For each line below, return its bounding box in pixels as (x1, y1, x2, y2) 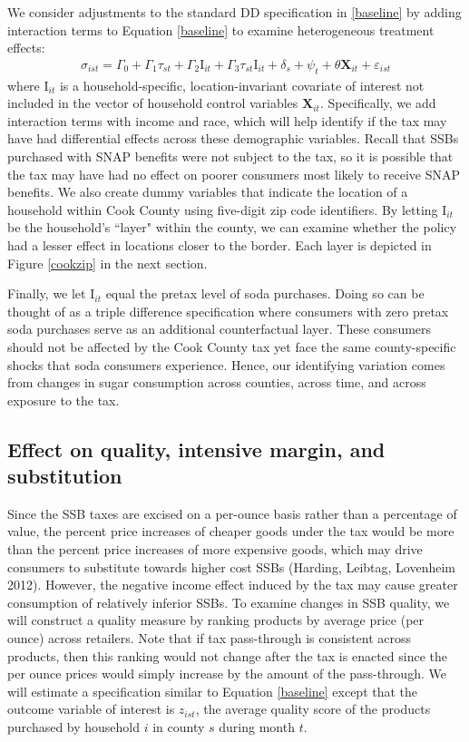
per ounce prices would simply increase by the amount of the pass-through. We (7, 664, 446, 683)
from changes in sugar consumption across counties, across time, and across (7, 373, 426, 392)
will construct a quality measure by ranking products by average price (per (7, 610, 425, 630)
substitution (7, 462, 122, 490)
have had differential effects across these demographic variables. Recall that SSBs (7, 129, 459, 148)
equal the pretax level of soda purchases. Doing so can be (105, 284, 425, 303)
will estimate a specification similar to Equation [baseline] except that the (7, 681, 418, 700)
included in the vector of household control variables (7, 93, 298, 112)
